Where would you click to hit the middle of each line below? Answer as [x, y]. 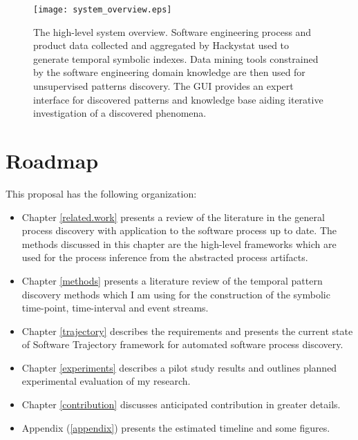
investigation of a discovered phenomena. [120, 113]
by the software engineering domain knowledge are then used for [169, 72]
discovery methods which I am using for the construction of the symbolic [176, 294]
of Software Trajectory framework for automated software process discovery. [182, 344]
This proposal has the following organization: [101, 193]
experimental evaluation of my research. [106, 381]
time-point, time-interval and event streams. [115, 308]
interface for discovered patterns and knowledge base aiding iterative [178, 99]
